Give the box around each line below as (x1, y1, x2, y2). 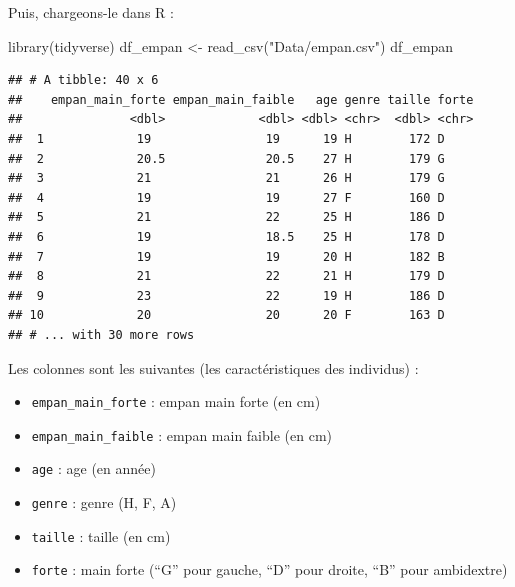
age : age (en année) (31, 458, 156, 479)
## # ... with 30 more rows (8, 327, 195, 342)
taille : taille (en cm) (31, 525, 171, 546)
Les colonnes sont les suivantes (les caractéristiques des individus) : (8, 357, 419, 378)
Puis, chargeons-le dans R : (8, 2, 174, 22)
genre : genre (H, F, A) (31, 492, 177, 513)
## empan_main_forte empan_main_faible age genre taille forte (8, 92, 474, 107)
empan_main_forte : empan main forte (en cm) (31, 391, 321, 412)
